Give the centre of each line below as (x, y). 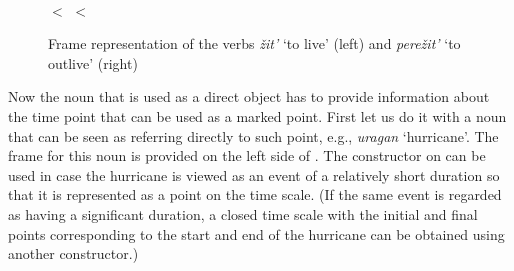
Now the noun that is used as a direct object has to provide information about (249, 96)
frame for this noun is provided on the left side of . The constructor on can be (247, 155)
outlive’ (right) (93, 62)
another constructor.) (73, 253)
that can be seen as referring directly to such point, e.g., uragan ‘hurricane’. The (253, 135)
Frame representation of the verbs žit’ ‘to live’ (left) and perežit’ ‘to (254, 43)
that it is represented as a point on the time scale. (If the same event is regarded (255, 194)
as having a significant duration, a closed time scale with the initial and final (243, 213)
